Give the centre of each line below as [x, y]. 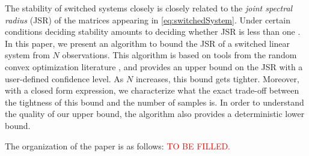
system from [27, 55]
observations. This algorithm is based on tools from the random [179, 55]
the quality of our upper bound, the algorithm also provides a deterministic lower [155, 114]
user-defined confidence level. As [64, 78]
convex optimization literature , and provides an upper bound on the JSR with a [154, 66]
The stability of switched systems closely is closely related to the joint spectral [149, 8]
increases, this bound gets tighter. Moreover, [217, 78]
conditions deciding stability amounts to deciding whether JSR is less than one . [153, 31]
